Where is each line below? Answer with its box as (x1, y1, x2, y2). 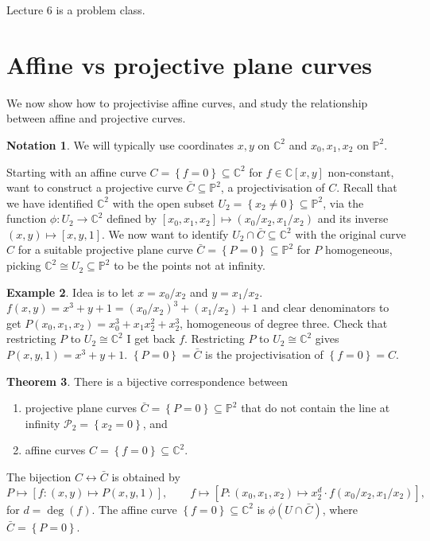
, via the (323, 194, 364, 211)
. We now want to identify (102, 225, 229, 242)
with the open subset (112, 194, 215, 211)
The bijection (6, 469, 72, 485)
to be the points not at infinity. (114, 257, 265, 274)
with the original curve (295, 225, 406, 242)
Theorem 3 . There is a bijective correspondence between (6, 372, 288, 389)
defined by (107, 210, 157, 227)
